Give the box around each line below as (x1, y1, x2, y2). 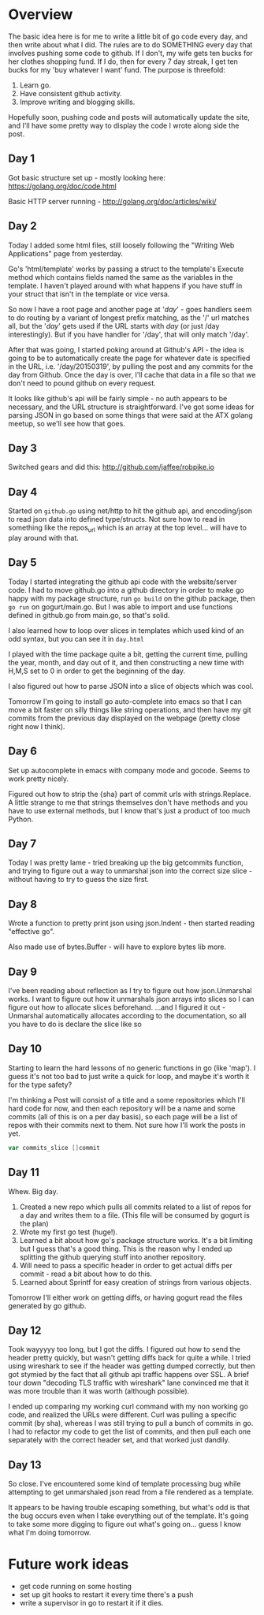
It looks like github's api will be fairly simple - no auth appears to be (8, 393, 228, 403)
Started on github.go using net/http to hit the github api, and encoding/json (8, 506, 253, 515)
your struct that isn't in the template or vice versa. (8, 289, 170, 299)
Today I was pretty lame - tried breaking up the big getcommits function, (8, 858, 244, 868)
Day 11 (8, 1166, 39, 1179)
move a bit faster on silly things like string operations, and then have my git (8, 705, 251, 714)
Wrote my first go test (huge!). (19, 1227, 118, 1237)
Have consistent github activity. (19, 88, 122, 98)
